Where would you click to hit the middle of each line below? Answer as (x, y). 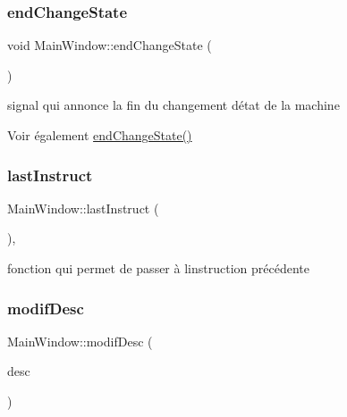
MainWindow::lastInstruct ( (83, 208)
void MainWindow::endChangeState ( (110, 45)
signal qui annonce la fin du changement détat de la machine (173, 105)
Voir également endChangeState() (100, 135)
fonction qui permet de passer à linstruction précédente (158, 268)
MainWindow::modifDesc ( (80, 341)
